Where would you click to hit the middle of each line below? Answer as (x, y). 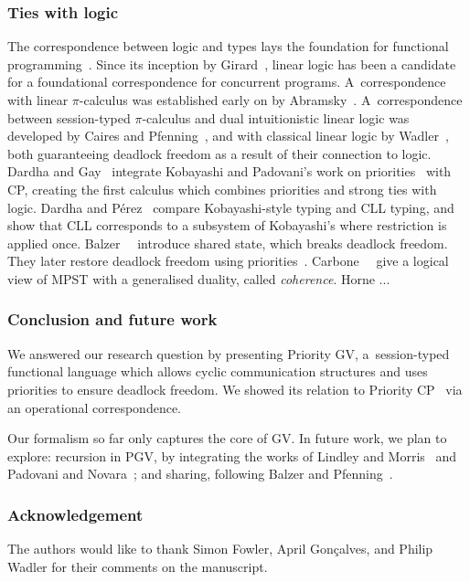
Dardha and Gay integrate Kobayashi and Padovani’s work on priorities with (230, 171)
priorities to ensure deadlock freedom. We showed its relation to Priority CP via (235, 389)
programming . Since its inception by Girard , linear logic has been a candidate (232, 63)
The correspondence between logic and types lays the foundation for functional (228, 46)
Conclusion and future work (112, 319)
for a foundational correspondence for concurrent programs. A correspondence (227, 82)
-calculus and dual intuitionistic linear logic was (276, 117)
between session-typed (69, 117)
